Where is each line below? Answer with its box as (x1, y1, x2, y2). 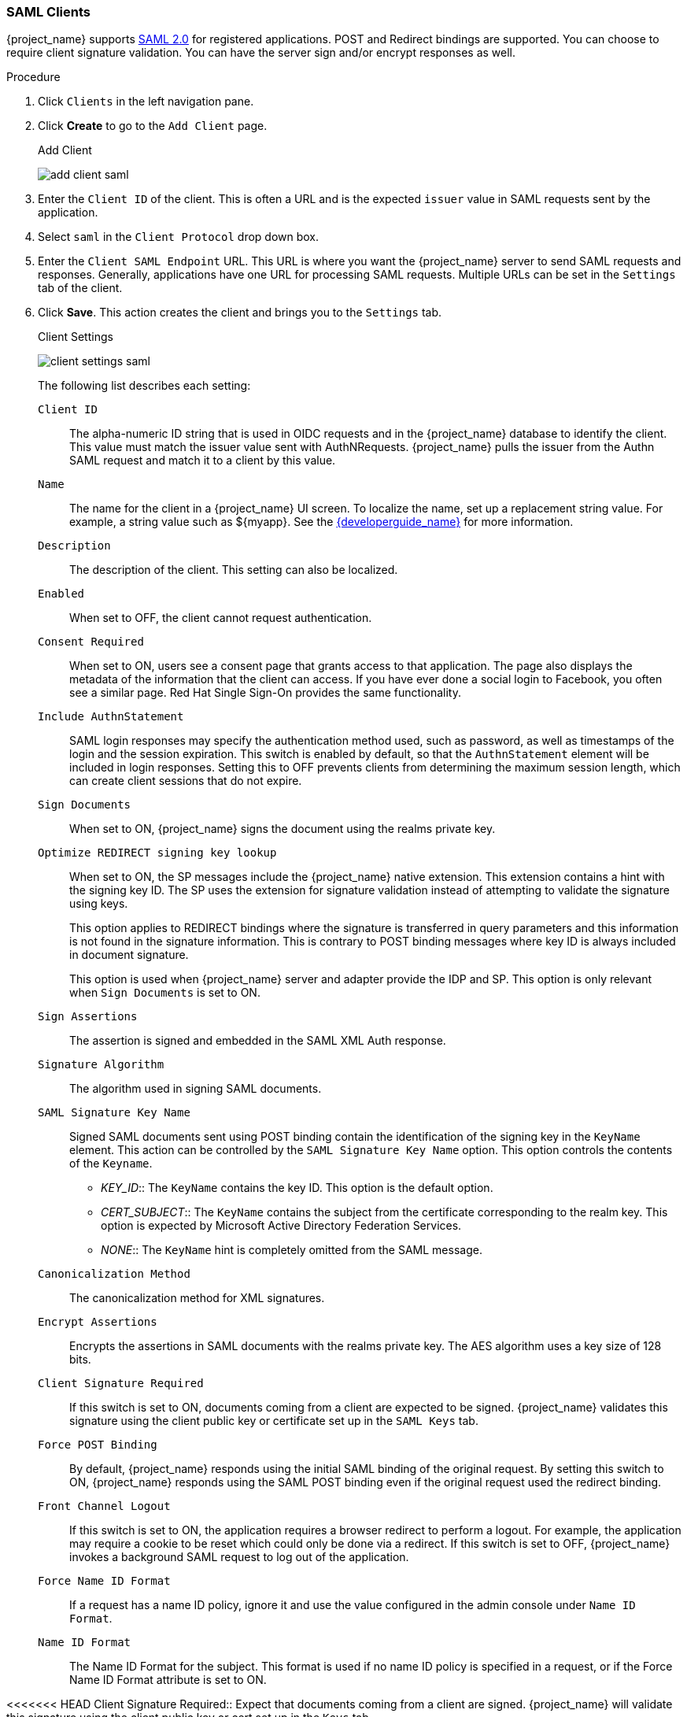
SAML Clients (6, 4, 90, 20)
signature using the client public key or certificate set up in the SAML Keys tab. (69, 1414, 478, 1428)
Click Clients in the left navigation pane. (38, 94, 254, 109)
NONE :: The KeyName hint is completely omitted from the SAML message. (101, 1243, 482, 1257)
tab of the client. (38, 281, 123, 295)
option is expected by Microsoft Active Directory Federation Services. (101, 1219, 462, 1233)
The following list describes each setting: (38, 379, 251, 393)
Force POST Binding (38, 1438, 157, 1452)
